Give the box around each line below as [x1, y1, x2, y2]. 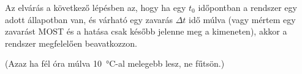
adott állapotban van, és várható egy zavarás [5, 13, 173, 25]
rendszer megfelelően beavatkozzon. [5, 36, 137, 49]
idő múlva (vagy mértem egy [189, 13, 296, 25]
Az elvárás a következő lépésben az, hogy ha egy [5, 1, 186, 13]
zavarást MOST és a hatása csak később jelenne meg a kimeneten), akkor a [5, 25, 287, 38]
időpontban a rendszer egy [198, 1, 297, 13]
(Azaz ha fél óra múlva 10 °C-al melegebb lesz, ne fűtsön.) [5, 57, 225, 70]
